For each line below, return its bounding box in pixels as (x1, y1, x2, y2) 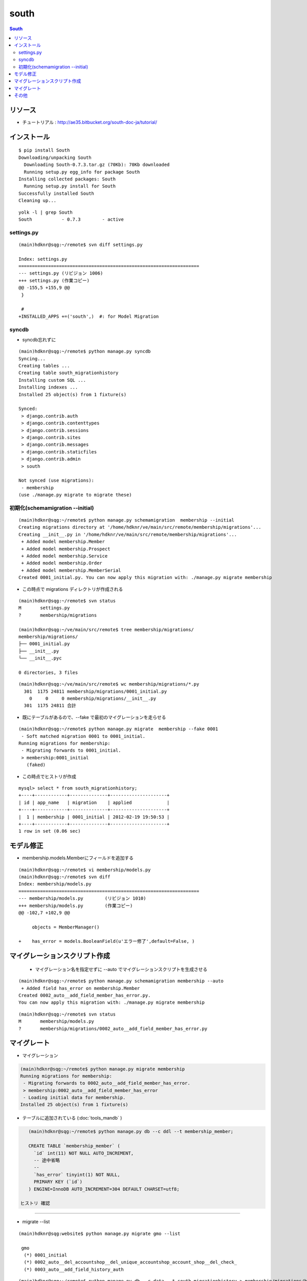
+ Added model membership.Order (21, 560, 102, 566)
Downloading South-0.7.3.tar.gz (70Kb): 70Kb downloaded (24, 162, 170, 168)
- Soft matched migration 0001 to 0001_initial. (21, 733, 146, 739)
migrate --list (22, 1218, 50, 1225)
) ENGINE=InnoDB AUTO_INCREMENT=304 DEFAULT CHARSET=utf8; (28, 1186, 180, 1192)
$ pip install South (18, 148, 70, 153)
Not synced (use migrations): (18, 478, 95, 484)
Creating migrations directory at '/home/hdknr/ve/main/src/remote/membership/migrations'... (18, 524, 261, 530)
